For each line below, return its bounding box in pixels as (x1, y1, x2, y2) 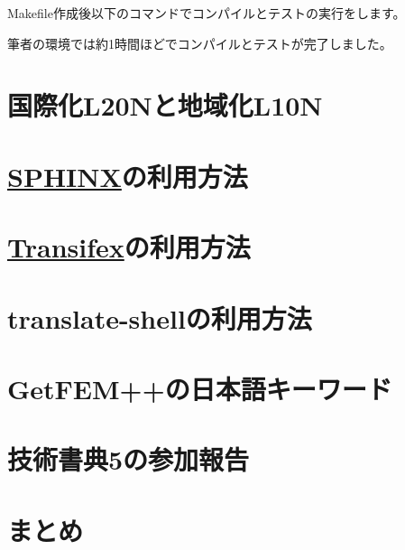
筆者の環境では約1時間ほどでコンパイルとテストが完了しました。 (7, 33, 392, 52)
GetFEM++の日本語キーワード (7, 369, 392, 406)
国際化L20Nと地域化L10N (7, 87, 323, 124)
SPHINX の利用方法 (7, 157, 248, 194)
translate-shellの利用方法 (7, 299, 312, 336)
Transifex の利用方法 (7, 228, 251, 266)
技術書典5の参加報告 (7, 441, 250, 478)
